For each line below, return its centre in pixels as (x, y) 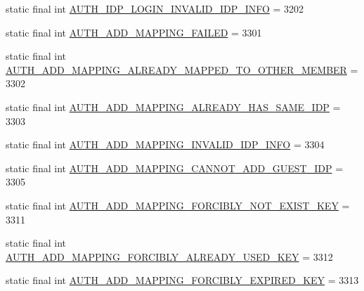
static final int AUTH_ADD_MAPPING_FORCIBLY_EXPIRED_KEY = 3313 (182, 280)
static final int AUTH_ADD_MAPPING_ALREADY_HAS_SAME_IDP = (173, 106)
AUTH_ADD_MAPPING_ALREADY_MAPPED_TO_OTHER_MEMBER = (182, 69)
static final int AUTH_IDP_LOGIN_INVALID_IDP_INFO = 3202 (155, 8)
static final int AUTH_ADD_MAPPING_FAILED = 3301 (134, 32)
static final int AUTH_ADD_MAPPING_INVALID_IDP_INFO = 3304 (165, 144)
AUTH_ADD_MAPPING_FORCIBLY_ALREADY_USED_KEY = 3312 (169, 256)
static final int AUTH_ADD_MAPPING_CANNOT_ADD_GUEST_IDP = (175, 168)
